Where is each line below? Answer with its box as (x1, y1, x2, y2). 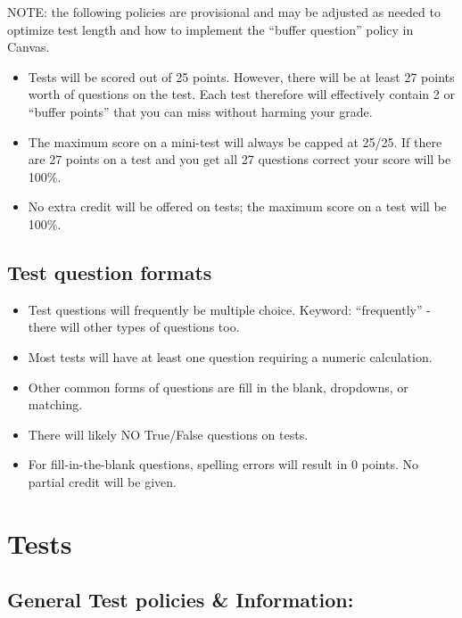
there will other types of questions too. (28, 317, 240, 336)
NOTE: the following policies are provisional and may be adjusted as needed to (7, 3, 441, 21)
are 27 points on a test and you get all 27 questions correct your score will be (28, 150, 451, 169)
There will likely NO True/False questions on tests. (28, 424, 309, 443)
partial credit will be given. (28, 472, 177, 490)
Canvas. (7, 37, 50, 56)
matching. (28, 395, 83, 414)
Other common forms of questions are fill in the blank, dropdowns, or (28, 377, 408, 396)
